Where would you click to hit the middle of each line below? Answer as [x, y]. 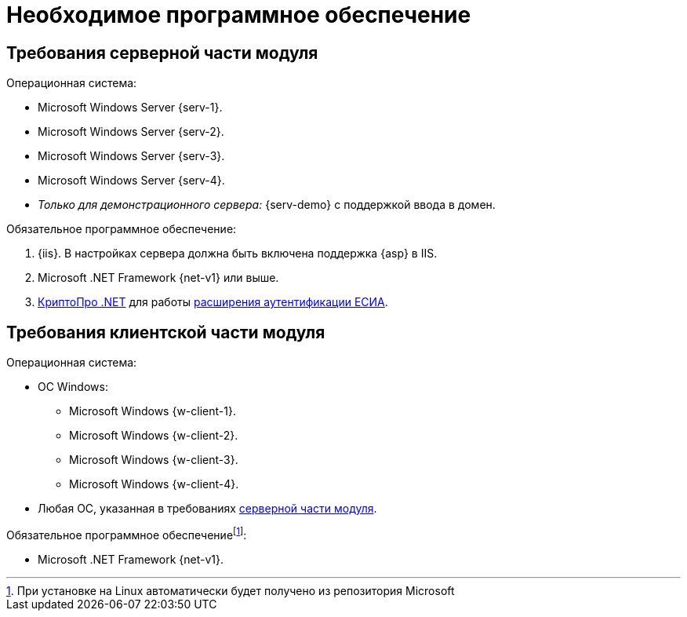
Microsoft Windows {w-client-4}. [154, 484]
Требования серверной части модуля [162, 53]
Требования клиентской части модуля [166, 332]
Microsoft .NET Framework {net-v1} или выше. [158, 278]
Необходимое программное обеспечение [239, 15]
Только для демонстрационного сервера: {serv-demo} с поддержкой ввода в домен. [267, 205]
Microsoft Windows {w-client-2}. [154, 436]
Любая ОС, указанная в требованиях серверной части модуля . [207, 509]
